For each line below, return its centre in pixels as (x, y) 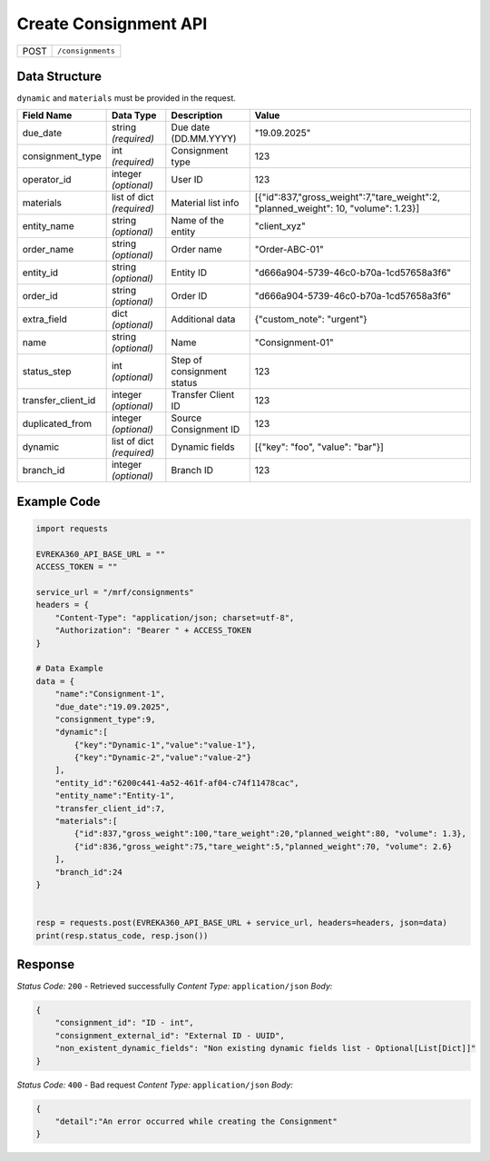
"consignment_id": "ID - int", (124, 1023)
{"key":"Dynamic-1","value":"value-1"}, (165, 744)
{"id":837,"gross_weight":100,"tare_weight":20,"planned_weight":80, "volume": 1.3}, (270, 834)
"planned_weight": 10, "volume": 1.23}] (337, 209)
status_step (47, 372)
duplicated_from (57, 424)
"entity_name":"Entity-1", (115, 796)
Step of (187, 361)
